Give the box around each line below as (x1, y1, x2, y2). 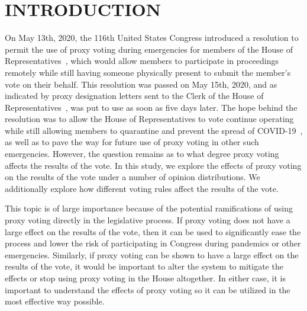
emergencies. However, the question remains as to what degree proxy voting (5, 148, 279, 160)
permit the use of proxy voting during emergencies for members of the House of (5, 43, 293, 55)
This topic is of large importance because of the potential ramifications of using (5, 202, 293, 214)
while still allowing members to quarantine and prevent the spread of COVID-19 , (5, 124, 303, 136)
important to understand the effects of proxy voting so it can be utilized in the (5, 283, 290, 296)
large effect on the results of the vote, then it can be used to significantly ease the (5, 225, 301, 238)
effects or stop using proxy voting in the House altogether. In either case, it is (5, 272, 286, 284)
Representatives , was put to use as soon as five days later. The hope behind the (5, 101, 298, 113)
